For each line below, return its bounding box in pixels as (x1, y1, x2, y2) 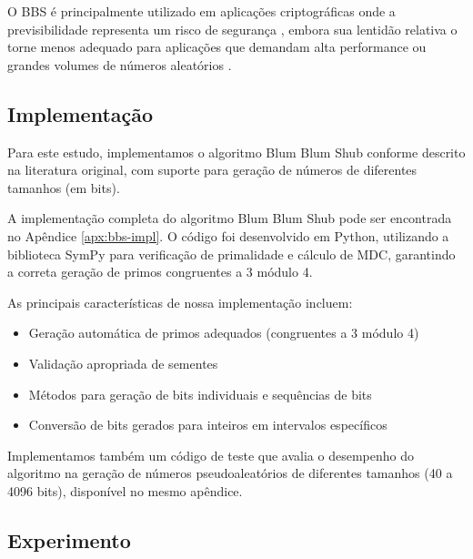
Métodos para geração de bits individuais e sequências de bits (28, 384, 372, 403)
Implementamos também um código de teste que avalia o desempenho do (7, 445, 414, 464)
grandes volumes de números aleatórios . (7, 55, 232, 74)
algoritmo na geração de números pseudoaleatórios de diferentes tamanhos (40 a (7, 463, 453, 483)
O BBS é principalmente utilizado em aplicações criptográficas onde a (7, 2, 396, 20)
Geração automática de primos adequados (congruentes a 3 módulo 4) (28, 323, 419, 342)
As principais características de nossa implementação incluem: (7, 292, 353, 311)
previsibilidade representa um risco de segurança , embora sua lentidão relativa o (7, 19, 458, 38)
